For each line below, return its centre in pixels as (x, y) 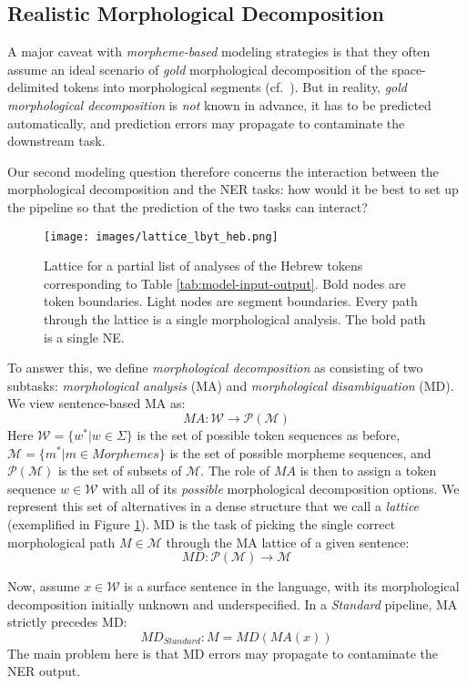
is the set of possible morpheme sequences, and (300, 452)
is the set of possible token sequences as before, (269, 434)
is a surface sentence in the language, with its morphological (292, 586)
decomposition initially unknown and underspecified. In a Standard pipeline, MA (233, 604)
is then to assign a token (368, 471)
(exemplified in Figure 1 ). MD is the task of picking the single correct (202, 523)
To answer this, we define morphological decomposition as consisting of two (215, 368)
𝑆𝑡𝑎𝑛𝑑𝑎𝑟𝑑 (182, 642)
